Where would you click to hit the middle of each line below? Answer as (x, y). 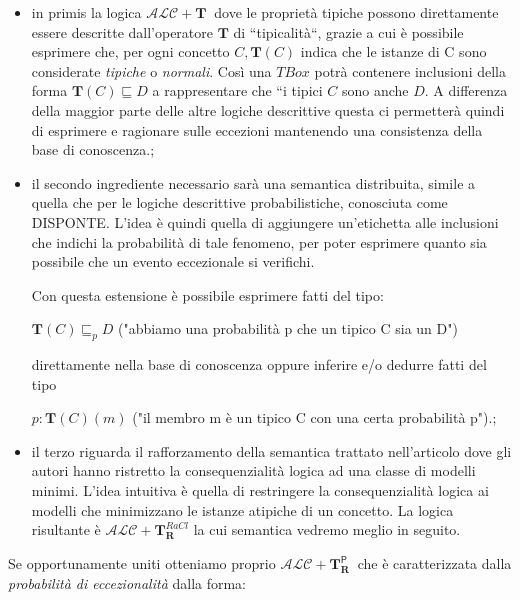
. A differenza (466, 90)
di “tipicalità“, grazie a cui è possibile (348, 31)
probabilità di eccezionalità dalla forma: (127, 582)
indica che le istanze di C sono (393, 51)
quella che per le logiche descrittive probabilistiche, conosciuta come (239, 202)
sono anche (375, 90)
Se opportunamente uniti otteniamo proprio (142, 563)
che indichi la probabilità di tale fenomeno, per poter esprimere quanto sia (259, 241)
